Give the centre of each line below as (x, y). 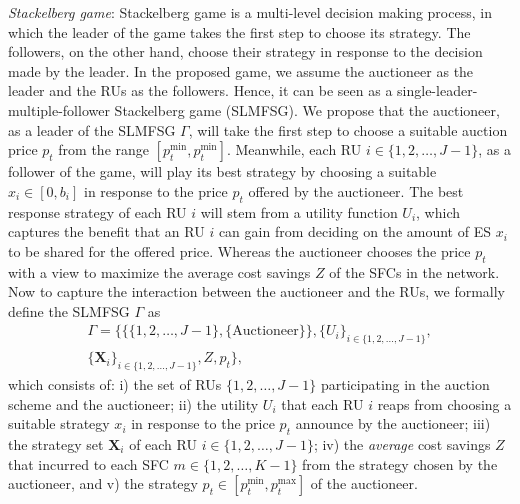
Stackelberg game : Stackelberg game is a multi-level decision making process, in (250, 12)
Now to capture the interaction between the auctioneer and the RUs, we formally (256, 291)
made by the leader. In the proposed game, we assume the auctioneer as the (241, 70)
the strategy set (56, 443)
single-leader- (437, 90)
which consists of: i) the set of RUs (115, 383)
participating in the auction (405, 383)
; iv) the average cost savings (402, 443)
